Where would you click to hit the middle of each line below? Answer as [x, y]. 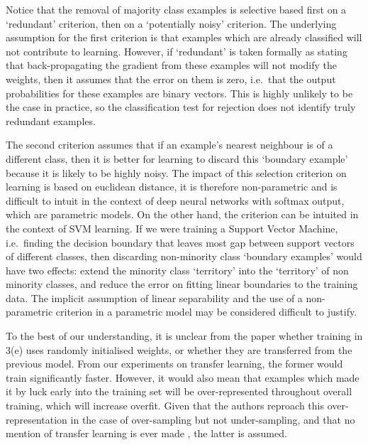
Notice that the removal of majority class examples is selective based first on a [176, 9]
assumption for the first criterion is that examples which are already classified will [184, 37]
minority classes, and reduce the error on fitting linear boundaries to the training [182, 284]
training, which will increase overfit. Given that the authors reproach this [165, 406]
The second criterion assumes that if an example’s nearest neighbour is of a [169, 145]
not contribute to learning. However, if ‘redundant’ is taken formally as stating [177, 51]
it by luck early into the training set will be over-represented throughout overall [179, 391]
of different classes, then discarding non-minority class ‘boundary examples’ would [184, 256]
